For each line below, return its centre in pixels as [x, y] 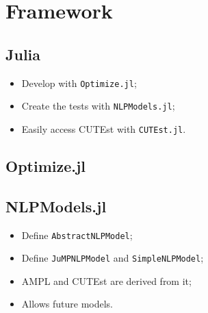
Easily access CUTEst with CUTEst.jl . [104, 128]
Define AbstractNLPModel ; [77, 235]
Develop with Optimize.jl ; [79, 83]
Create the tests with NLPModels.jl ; [98, 106]
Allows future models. [67, 304]
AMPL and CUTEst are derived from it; [106, 280]
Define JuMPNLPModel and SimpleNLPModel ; [113, 258]
